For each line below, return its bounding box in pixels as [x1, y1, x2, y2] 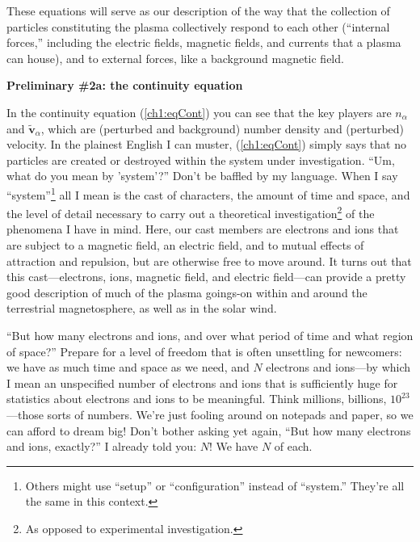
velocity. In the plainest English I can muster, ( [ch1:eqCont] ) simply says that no [6, 136, 406, 153]
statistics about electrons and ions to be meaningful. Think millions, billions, [6, 390, 387, 407]
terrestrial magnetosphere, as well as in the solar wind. [6, 300, 277, 317]
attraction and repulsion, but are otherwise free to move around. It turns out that [6, 252, 412, 269]
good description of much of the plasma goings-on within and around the [6, 284, 367, 300]
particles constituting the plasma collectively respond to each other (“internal [6, 18, 390, 35]
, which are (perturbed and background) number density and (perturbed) [40, 120, 405, 137]
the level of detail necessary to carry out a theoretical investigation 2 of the [6, 203, 375, 221]
